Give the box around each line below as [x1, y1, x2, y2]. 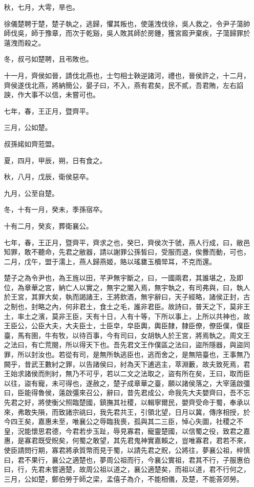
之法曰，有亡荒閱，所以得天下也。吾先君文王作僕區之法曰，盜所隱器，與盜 [4, 339, 243, 350]
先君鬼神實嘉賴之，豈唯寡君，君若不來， [120, 435, 250, 445]
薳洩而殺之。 [4, 37, 45, 47]
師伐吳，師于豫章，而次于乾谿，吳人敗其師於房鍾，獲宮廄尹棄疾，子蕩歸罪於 [4, 28, 250, 38]
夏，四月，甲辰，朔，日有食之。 [4, 155, 106, 165]
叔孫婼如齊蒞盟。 [4, 138, 59, 148]
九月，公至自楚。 [4, 188, 59, 198]
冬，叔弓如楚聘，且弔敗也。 [4, 54, 93, 64]
